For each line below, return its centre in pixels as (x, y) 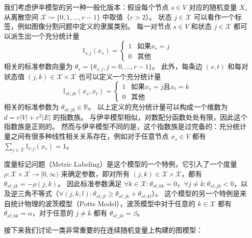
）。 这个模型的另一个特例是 (196, 193)
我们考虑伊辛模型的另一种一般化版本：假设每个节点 (86, 7)
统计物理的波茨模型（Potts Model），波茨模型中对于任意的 (103, 203)
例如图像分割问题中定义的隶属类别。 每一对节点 (94, 26)
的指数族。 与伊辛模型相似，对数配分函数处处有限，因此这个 (150, 117)
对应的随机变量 (213, 7)
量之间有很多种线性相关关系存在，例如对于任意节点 (86, 136)
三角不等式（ (38, 193)
